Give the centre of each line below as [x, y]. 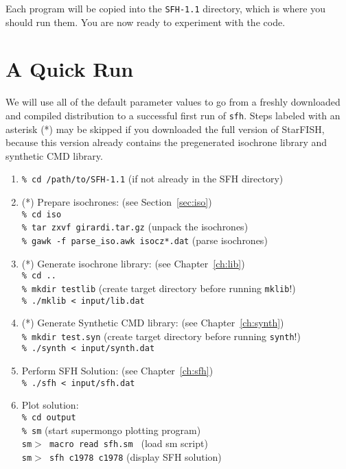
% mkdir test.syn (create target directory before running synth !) [161, 336]
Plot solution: [50, 405]
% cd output [49, 417]
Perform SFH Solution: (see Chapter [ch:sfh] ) [117, 371]
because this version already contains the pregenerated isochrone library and [166, 142]
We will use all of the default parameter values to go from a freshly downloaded [173, 102]
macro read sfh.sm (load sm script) [128, 443]
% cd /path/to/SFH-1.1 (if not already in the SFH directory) [152, 179]
